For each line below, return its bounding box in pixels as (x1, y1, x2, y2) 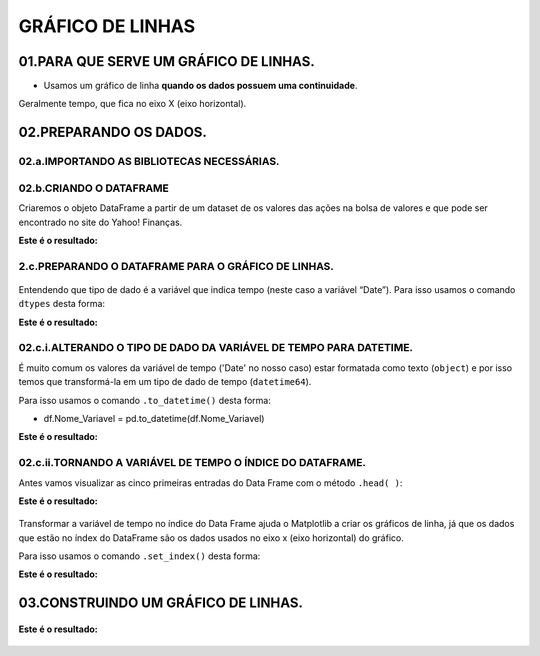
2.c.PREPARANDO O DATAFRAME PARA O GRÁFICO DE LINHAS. (18, 259, 335, 273)
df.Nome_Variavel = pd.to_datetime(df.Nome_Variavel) (43, 413, 265, 424)
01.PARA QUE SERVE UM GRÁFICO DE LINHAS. (18, 53, 315, 70)
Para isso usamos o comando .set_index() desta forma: (18, 550, 261, 562)
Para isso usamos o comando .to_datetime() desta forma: (18, 394, 272, 406)
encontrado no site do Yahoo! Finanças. (18, 216, 183, 228)
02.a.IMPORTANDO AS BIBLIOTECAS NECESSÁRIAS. (18, 155, 280, 169)
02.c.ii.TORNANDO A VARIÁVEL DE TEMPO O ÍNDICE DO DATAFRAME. (18, 456, 367, 470)
